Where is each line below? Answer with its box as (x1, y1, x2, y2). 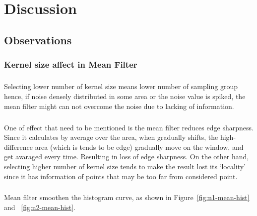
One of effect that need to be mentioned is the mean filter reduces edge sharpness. (4, 122, 254, 132)
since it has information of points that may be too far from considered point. (4, 171, 238, 181)
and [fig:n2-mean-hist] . (4, 202, 76, 213)
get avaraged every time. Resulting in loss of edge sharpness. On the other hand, (4, 151, 249, 162)
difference (4, 141, 33, 152)
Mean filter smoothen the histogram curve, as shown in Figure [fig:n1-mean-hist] (4, 192, 250, 203)
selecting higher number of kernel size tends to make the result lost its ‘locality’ (4, 161, 246, 171)
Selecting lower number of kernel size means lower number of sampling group (4, 81, 238, 92)
